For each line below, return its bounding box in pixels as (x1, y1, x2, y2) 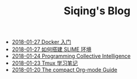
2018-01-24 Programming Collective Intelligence (11, 52, 131, 60)
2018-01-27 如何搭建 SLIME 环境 (11, 46, 92, 53)
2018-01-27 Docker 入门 (11, 39, 71, 46)
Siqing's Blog (63, 4, 131, 18)
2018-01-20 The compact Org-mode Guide (11, 67, 117, 74)
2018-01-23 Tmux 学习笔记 (11, 59, 78, 67)
